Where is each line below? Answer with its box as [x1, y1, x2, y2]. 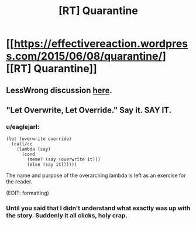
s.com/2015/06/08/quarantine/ [6, 50, 163, 63]
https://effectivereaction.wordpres [13, 37, 188, 50]
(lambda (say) [16, 146, 51, 152]
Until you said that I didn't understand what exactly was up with [6, 204, 191, 212]
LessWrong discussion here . [6, 85, 112, 95]
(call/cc [11, 141, 33, 147]
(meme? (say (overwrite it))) [27, 156, 101, 162]
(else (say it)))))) [27, 162, 77, 168]
